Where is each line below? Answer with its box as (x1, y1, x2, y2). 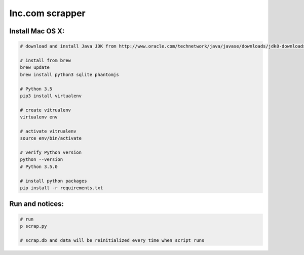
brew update (20, 65, 50, 70)
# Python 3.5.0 (20, 163, 58, 169)
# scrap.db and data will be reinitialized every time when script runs (20, 237, 205, 243)
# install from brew (20, 57, 71, 63)
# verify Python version (20, 150, 82, 155)
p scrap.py (20, 223, 47, 229)
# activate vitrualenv (20, 128, 77, 134)
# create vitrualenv (20, 107, 71, 113)
